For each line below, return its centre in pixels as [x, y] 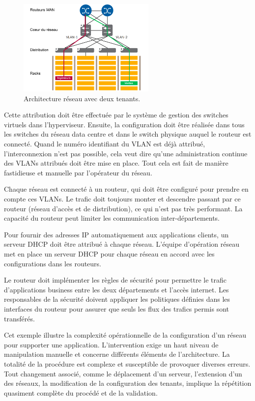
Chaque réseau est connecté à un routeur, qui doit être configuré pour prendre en [126, 189]
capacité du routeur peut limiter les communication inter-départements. [112, 218]
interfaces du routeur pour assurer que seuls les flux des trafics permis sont [117, 308]
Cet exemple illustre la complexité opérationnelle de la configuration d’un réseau [125, 335]
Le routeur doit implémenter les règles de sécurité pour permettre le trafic [115, 280]
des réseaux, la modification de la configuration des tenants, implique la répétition [128, 383]
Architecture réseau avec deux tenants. [82, 98]
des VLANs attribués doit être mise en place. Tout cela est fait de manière [116, 163]
